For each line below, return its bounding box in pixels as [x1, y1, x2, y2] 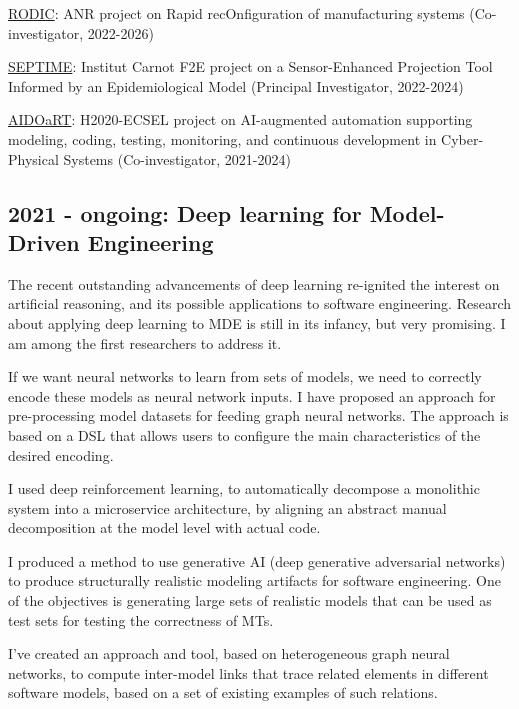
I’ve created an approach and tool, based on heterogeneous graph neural [8, 643, 450, 664]
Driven [8, 226, 80, 257]
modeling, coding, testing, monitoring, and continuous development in [8, 128, 437, 149]
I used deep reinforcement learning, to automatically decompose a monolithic [8, 478, 480, 499]
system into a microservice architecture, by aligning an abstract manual [8, 497, 447, 518]
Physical [8, 148, 59, 169]
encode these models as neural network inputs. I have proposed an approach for [8, 385, 496, 406]
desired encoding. [8, 444, 114, 465]
